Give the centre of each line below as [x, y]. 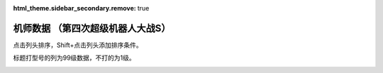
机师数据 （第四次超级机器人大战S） [92, 28]
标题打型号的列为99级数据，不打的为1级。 [74, 58]
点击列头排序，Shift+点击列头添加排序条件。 [78, 45]
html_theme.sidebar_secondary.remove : [74, 8]
